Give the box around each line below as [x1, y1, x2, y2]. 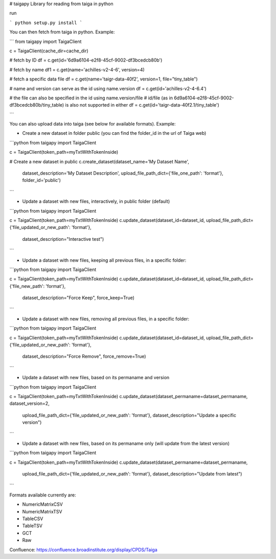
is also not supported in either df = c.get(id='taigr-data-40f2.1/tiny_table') [65, 102, 220, 108]
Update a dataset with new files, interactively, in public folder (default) [22, 198, 170, 204]
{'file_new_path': [9, 283, 45, 289]
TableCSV [22, 515, 43, 522]
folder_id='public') [22, 177, 61, 183]
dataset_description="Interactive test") [22, 236, 104, 242]
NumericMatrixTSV [22, 508, 62, 514]
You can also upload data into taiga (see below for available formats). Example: [9, 121, 176, 127]
